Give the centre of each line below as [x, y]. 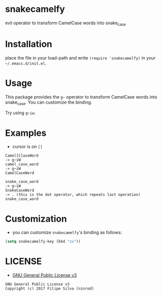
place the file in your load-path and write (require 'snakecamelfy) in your [81, 58]
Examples [26, 133]
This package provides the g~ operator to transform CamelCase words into [81, 97]
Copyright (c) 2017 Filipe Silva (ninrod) [50, 289]
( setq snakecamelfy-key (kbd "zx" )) [43, 241]
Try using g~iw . [21, 113]
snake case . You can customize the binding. [49, 103]
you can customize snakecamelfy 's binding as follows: [67, 233]
